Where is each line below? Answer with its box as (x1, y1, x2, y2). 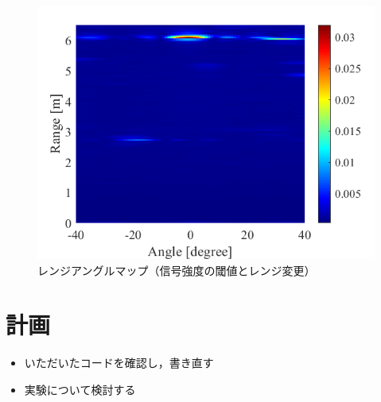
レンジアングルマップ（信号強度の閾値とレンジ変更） (37, 261, 316, 278)
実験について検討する (24, 381, 136, 397)
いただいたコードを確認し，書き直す (24, 354, 214, 371)
